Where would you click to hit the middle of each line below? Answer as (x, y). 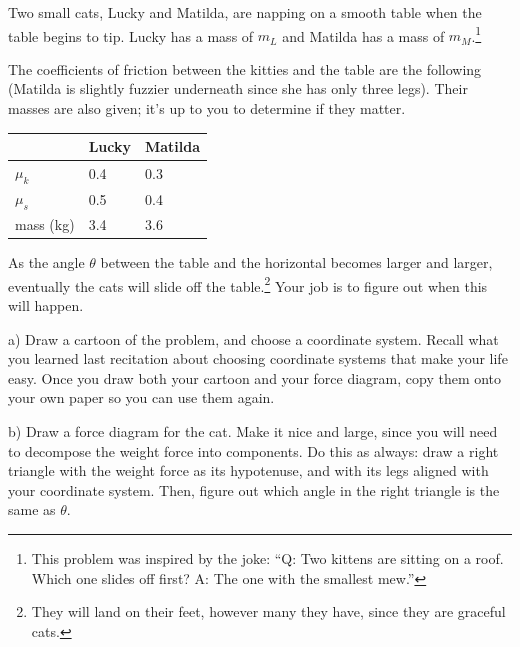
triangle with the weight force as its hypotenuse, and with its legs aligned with (248, 470)
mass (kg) (45, 224)
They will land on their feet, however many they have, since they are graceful (268, 611)
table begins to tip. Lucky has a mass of (131, 35)
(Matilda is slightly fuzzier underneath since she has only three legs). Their (238, 88)
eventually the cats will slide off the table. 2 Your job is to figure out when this (248, 284)
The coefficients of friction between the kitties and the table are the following (245, 68)
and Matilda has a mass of (363, 35)
